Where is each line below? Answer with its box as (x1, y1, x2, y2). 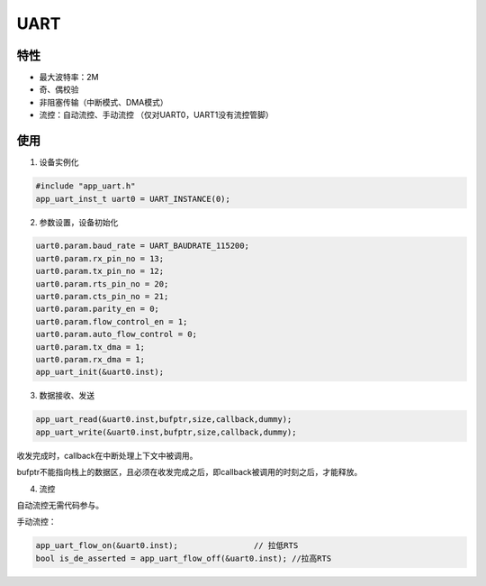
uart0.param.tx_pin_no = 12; (35, 266, 165, 277)
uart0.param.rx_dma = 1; (35, 354, 146, 364)
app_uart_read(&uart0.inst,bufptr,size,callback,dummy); (35, 415, 292, 425)
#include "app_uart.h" (35, 181, 136, 191)
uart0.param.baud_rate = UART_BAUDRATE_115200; (35, 241, 249, 252)
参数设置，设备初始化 (39, 216, 119, 227)
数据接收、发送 (39, 390, 94, 401)
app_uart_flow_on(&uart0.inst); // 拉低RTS (35, 541, 299, 551)
